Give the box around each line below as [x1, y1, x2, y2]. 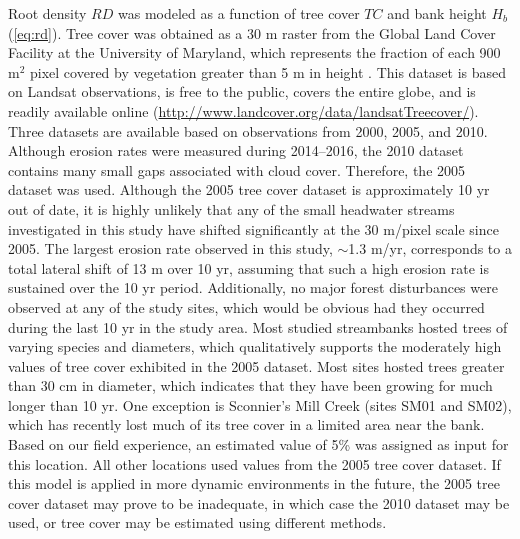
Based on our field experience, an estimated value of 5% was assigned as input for [8, 434, 509, 455]
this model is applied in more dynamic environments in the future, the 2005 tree [8, 473, 500, 494]
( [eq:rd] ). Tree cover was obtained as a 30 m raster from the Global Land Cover [8, 22, 496, 43]
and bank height [387, 3, 487, 23]
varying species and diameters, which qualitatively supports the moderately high [8, 336, 502, 357]
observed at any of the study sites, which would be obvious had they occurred [8, 296, 485, 317]
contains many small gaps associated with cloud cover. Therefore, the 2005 [8, 159, 466, 180]
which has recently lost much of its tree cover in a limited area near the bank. [8, 414, 485, 435]
